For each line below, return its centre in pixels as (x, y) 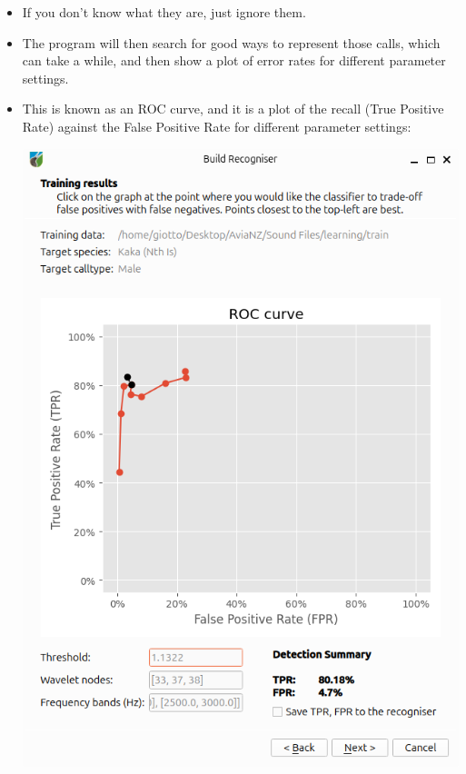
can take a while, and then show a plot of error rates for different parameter (234, 60)
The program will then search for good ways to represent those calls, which (231, 42)
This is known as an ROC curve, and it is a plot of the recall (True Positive (233, 109)
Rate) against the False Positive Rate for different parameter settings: (217, 126)
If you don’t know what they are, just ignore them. (164, 12)
